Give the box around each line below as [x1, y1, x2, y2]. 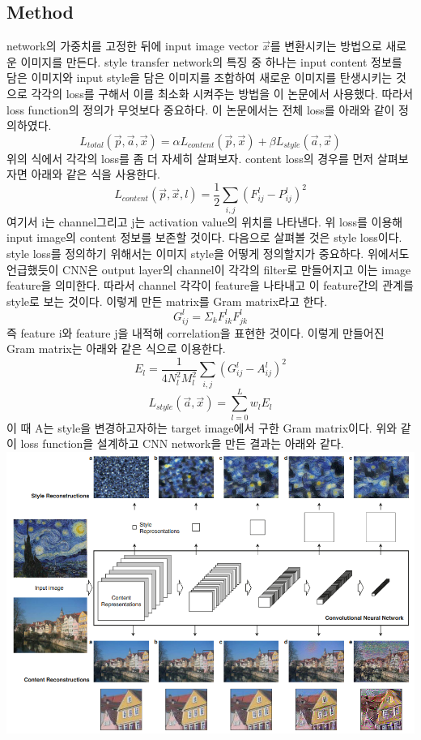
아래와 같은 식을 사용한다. [31, 166, 160, 183]
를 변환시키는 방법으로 [270, 37, 382, 54]
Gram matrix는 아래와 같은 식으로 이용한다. [6, 340, 226, 357]
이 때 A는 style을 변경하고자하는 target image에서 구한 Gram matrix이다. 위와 [6, 419, 398, 436]
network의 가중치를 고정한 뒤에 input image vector [6, 37, 259, 54]
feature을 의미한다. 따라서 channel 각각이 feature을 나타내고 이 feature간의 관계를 [6, 277, 414, 294]
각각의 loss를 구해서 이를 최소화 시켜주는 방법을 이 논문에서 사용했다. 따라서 [31, 84, 414, 101]
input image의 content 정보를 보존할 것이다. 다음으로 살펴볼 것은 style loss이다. [6, 229, 402, 246]
